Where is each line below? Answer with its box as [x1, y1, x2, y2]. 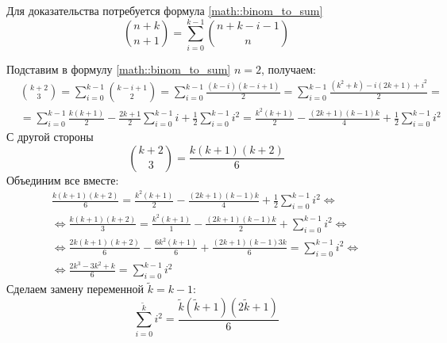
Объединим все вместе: [6, 171, 119, 188]
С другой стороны [6, 128, 94, 145]
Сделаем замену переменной [6, 280, 145, 297]
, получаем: [260, 60, 317, 77]
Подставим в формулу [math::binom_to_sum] [6, 60, 231, 77]
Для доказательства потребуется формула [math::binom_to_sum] [6, 2, 323, 18]
